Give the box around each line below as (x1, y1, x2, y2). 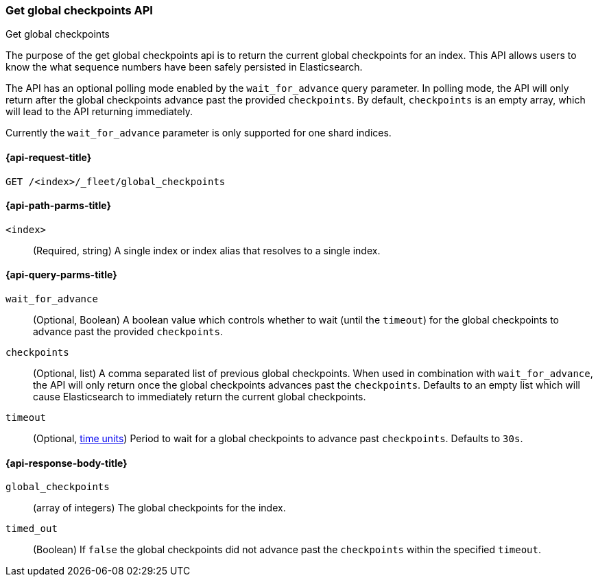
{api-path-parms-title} (5, 199, 112, 212)
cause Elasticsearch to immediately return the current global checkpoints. (33, 391, 366, 403)
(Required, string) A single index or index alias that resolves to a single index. (33, 244, 381, 256)
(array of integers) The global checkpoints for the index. (33, 502, 286, 514)
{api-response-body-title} (5, 457, 128, 469)
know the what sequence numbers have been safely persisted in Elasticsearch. (5, 61, 363, 73)
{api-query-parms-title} (5, 269, 117, 281)
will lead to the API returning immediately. (5, 106, 193, 118)
